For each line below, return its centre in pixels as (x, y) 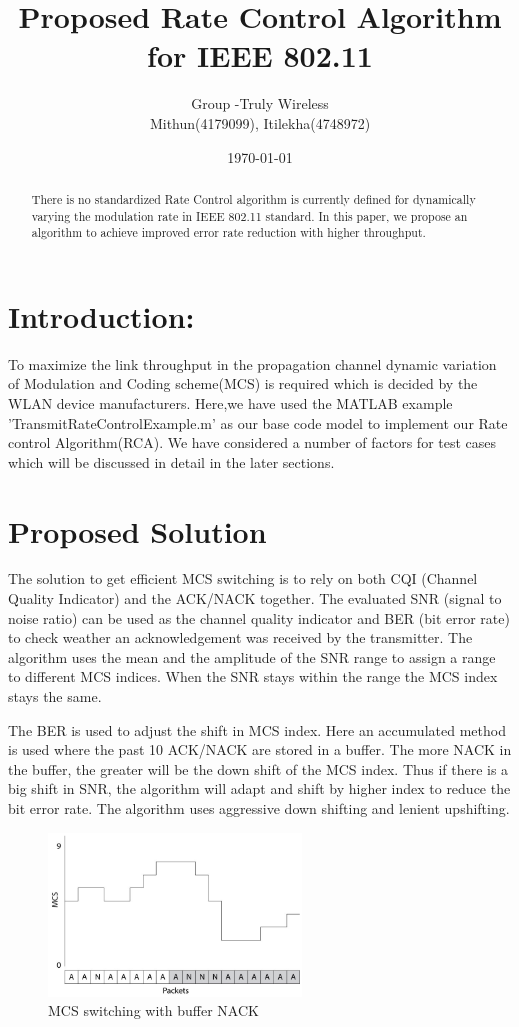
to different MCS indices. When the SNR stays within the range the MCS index (253, 676)
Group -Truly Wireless (260, 103)
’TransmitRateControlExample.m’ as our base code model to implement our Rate (258, 422)
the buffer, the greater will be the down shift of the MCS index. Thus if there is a (258, 768)
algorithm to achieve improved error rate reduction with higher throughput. (228, 232)
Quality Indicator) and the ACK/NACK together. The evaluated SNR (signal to (255, 598)
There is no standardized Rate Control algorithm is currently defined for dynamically (253, 198)
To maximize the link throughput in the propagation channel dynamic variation (252, 363)
